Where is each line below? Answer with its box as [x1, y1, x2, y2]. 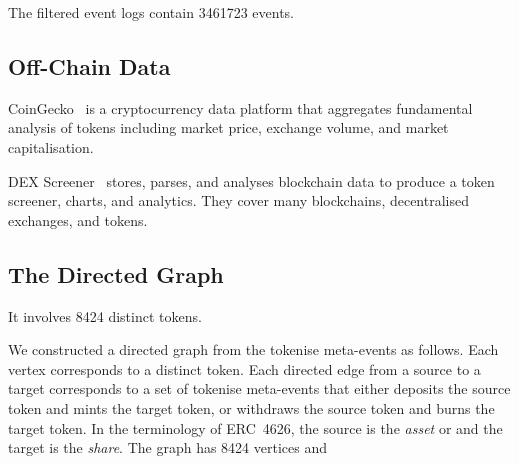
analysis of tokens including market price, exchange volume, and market [8, 117, 449, 138]
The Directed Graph [8, 258, 224, 289]
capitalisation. [8, 136, 94, 157]
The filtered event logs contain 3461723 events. [8, 2, 294, 22]
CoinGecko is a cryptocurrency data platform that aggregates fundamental [8, 97, 473, 118]
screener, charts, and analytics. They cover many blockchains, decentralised [8, 190, 469, 211]
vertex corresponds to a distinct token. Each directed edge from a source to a [8, 358, 481, 379]
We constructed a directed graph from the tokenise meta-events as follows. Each [8, 339, 499, 360]
